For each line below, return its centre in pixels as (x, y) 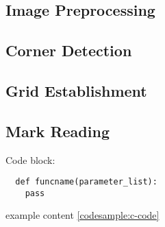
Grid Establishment (76, 90)
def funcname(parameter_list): (86, 182)
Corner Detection (69, 50)
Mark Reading (58, 131)
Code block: (30, 159)
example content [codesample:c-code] (82, 215)
